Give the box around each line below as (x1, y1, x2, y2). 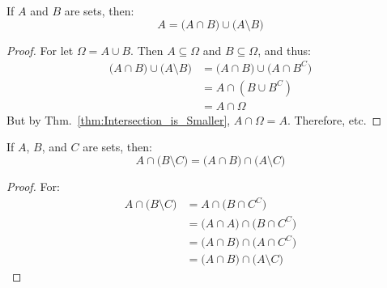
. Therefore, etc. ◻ (287, 111, 382, 128)
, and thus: (257, 41, 311, 58)
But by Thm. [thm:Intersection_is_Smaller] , (6, 111, 231, 128)
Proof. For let (6, 41, 74, 58)
